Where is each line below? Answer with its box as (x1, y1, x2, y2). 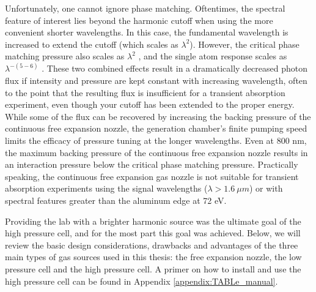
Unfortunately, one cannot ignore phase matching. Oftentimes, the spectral (5, 2, 285, 14)
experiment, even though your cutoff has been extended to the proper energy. (5, 98, 295, 111)
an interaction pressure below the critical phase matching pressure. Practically (5, 158, 298, 171)
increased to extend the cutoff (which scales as (5, 37, 178, 50)
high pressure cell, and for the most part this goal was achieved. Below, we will (5, 226, 301, 239)
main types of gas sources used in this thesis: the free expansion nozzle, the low (5, 250, 302, 263)
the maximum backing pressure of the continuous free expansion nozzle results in (5, 146, 308, 159)
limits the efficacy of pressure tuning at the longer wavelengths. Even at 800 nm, (5, 133, 307, 146)
